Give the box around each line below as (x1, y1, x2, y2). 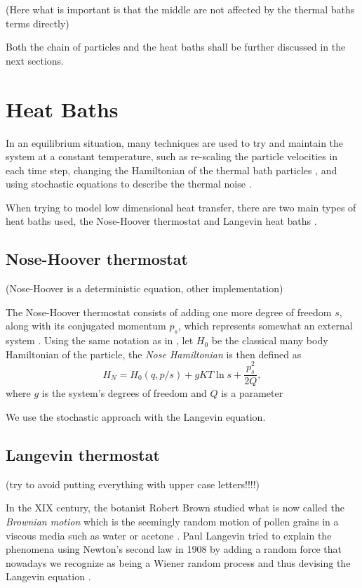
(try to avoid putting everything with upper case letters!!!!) (6, 476, 260, 491)
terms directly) (6, 15, 69, 30)
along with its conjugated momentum (6, 318, 166, 333)
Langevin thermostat (6, 443, 160, 465)
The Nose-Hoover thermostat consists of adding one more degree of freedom (6, 304, 332, 319)
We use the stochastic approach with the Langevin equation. (6, 409, 266, 424)
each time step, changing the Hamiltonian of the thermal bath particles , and (6, 162, 337, 177)
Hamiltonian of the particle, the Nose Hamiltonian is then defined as (6, 346, 302, 361)
